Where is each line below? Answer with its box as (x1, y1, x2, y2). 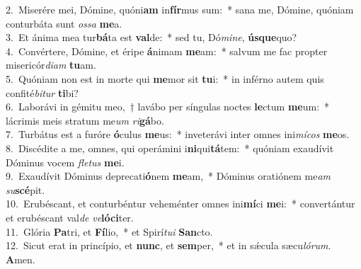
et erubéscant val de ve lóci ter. (6, 210, 134, 224)
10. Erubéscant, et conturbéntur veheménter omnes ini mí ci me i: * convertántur (6, 196, 355, 211)
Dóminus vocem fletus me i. (6, 154, 125, 169)
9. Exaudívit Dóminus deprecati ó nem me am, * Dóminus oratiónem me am (6, 168, 331, 183)
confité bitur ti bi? (6, 85, 79, 100)
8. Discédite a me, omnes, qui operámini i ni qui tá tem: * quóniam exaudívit (6, 140, 334, 155)
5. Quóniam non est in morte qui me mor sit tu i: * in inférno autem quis (6, 71, 324, 86)
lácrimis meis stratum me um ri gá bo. (6, 113, 164, 127)
